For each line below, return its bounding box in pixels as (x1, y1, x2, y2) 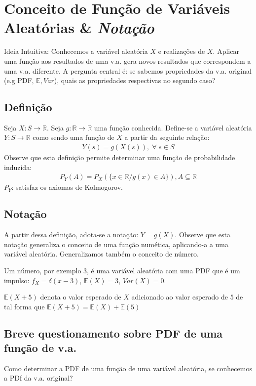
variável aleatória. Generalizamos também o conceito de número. (4, 249, 199, 259)
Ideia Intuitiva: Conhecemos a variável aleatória (4, 46, 148, 56)
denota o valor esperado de (40, 292, 121, 302)
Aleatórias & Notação (4, 17, 154, 38)
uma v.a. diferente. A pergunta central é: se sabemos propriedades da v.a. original (4, 65, 252, 76)
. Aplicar (213, 46, 239, 56)
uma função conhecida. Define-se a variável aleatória (94, 122, 252, 132)
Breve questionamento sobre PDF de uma (4, 325, 223, 341)
